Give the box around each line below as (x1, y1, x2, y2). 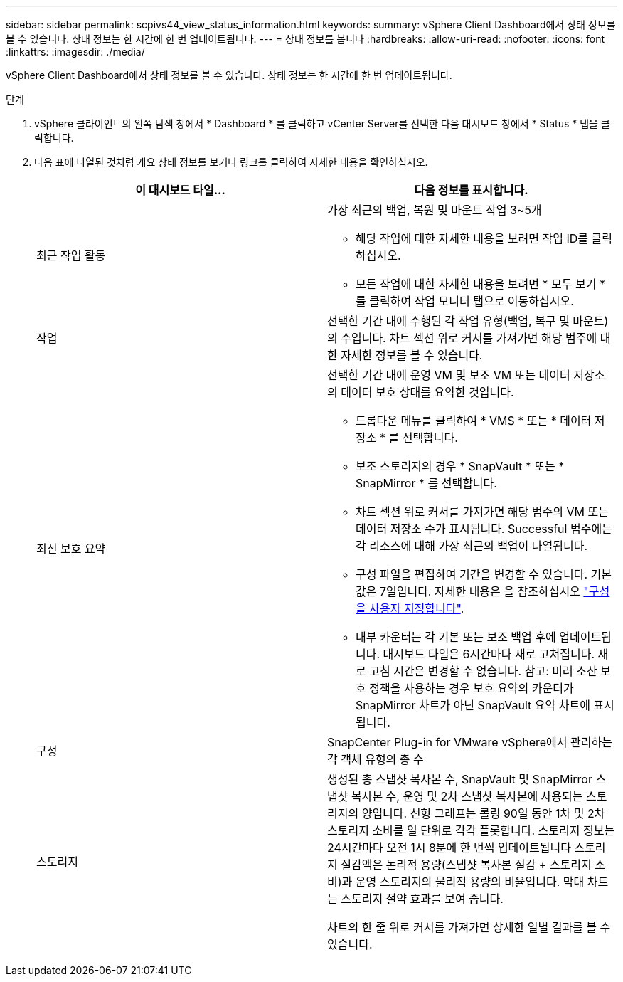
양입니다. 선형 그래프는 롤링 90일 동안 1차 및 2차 (361, 806, 605, 820)
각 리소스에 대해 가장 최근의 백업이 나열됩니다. (356, 539, 588, 553)
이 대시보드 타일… (135, 183, 225, 197)
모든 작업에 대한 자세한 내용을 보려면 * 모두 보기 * (356, 277, 605, 291)
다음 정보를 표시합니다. (414, 183, 528, 197)
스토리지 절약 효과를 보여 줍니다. (341, 892, 504, 906)
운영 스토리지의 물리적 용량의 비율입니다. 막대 (355, 875, 585, 889)
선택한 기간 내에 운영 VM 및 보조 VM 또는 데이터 (327, 368, 570, 382)
